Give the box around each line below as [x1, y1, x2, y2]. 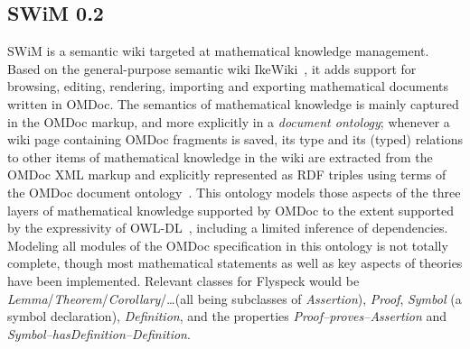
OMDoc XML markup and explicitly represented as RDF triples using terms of [7, 165, 446, 184]
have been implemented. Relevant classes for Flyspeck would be [7, 271, 360, 289]
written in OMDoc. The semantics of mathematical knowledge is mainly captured [7, 94, 459, 113]
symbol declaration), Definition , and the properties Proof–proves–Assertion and [7, 307, 447, 326]
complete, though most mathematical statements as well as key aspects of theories [7, 253, 463, 272]
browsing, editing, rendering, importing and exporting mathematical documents [7, 77, 449, 96]
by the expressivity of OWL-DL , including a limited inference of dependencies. [7, 218, 448, 237]
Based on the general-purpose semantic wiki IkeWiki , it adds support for [7, 59, 417, 78]
